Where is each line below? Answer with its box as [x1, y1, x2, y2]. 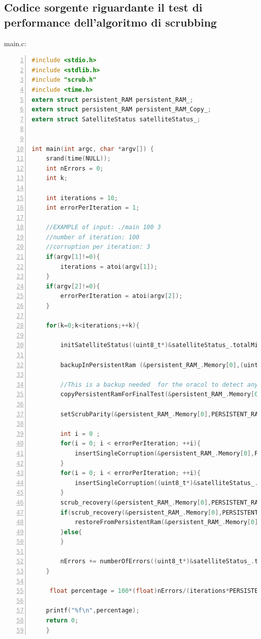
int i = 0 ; [60, 430, 100, 437]
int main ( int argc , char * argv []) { [32, 145, 154, 152]
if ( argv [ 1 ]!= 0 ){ [46, 253, 100, 261]
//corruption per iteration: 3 [46, 243, 151, 251]
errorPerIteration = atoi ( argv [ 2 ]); [60, 292, 183, 300]
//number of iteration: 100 [46, 233, 140, 241]
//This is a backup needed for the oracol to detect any [60, 381, 258, 388]
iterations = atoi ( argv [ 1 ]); [60, 263, 158, 270]
